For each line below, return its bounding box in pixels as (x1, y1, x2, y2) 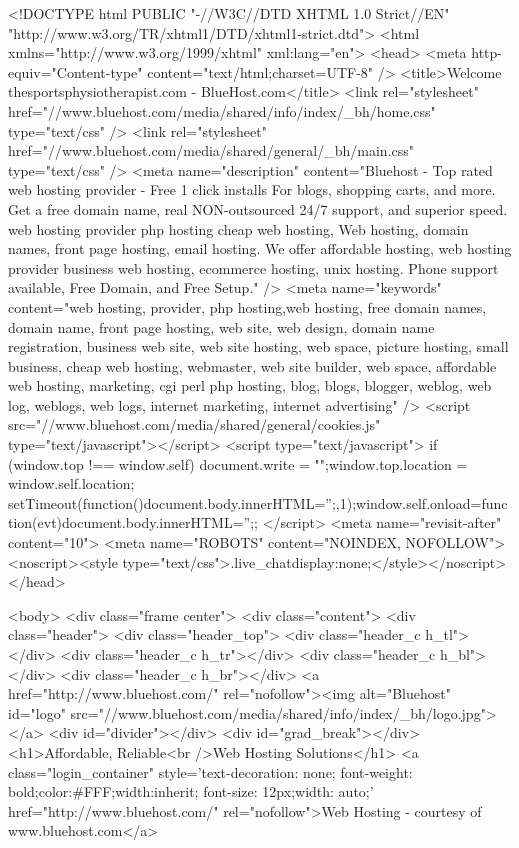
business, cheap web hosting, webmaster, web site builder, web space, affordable (8, 355, 497, 376)
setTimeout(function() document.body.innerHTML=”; (8, 492, 336, 513)
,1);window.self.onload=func (335, 492, 508, 513)
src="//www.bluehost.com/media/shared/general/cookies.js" (8, 414, 381, 435)
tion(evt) (8, 512, 63, 533)
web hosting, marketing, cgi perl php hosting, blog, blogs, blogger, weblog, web (8, 375, 492, 396)
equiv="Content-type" (8, 61, 143, 82)
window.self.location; (8, 473, 135, 494)
